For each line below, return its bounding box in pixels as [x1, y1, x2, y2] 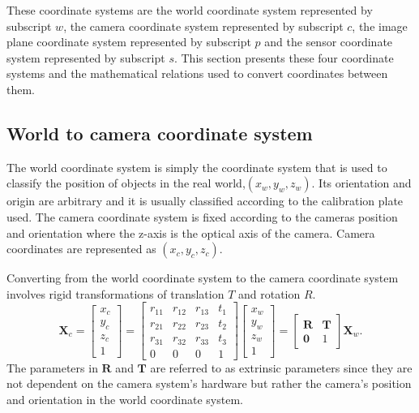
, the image [352, 17, 408, 34]
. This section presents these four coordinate [173, 49, 394, 66]
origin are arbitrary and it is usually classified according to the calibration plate [6, 192, 404, 209]
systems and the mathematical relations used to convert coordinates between [6, 65, 388, 82]
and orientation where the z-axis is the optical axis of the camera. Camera [6, 224, 375, 241]
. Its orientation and [311, 174, 412, 191]
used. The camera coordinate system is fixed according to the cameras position [6, 208, 398, 225]
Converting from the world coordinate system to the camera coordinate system [6, 269, 399, 286]
